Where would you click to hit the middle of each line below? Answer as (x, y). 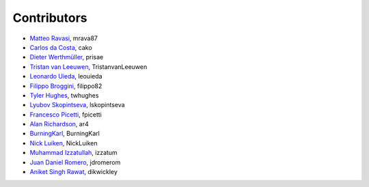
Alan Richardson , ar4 (59, 124)
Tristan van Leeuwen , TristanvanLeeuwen (88, 67)
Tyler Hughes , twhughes (64, 95)
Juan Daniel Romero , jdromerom (75, 162)
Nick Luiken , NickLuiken (64, 143)
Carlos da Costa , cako (61, 47)
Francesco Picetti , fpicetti (66, 114)
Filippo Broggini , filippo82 (66, 86)
